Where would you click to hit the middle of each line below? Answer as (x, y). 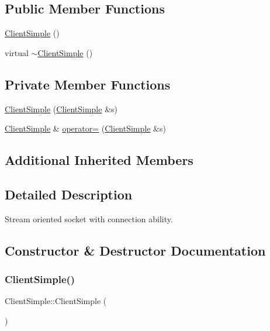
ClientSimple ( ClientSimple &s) (61, 108)
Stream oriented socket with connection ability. (89, 218)
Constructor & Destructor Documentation (135, 250)
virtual (17, 52)
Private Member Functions (88, 84)
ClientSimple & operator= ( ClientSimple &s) (85, 128)
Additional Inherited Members (99, 160)
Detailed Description (69, 194)
